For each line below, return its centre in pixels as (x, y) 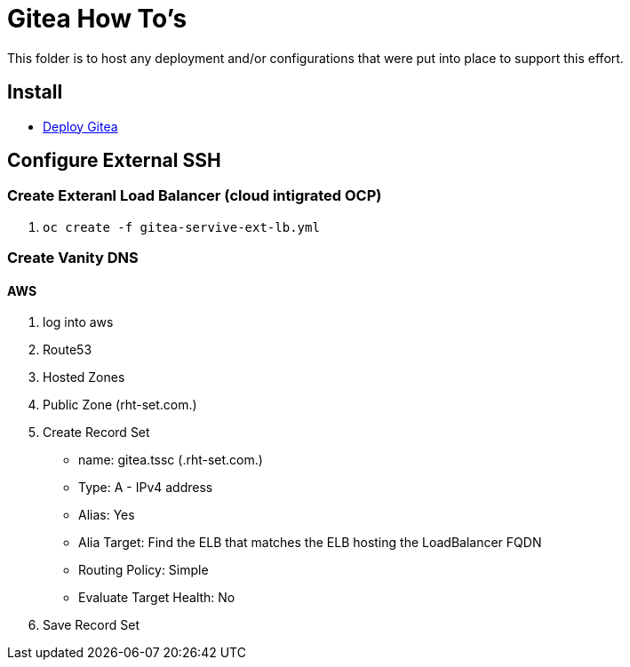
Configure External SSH (114, 161)
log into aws (78, 322)
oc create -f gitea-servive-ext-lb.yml (181, 227)
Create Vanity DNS (73, 258)
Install (35, 92)
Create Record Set (96, 433)
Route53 (68, 350)
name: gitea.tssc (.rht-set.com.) (171, 460)
